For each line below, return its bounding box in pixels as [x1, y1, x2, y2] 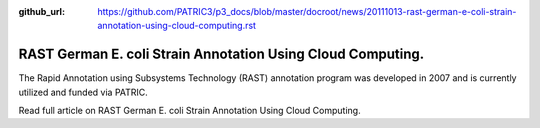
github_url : [18, 6, 65, 17]
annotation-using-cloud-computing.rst [97, 20, 257, 32]
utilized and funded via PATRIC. [18, 86, 149, 98]
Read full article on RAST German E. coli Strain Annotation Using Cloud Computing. [18, 105, 361, 117]
